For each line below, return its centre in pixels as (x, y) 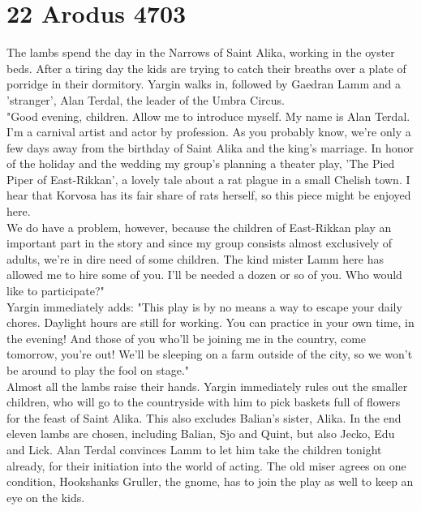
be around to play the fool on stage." (98, 370)
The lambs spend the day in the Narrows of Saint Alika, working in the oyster (201, 52)
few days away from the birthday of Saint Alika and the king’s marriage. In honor (210, 147)
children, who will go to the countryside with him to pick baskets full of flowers (204, 402)
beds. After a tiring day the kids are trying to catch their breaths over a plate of (206, 68)
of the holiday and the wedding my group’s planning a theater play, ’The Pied (201, 163)
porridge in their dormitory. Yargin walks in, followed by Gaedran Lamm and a (204, 84)
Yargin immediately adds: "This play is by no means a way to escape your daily (204, 306)
